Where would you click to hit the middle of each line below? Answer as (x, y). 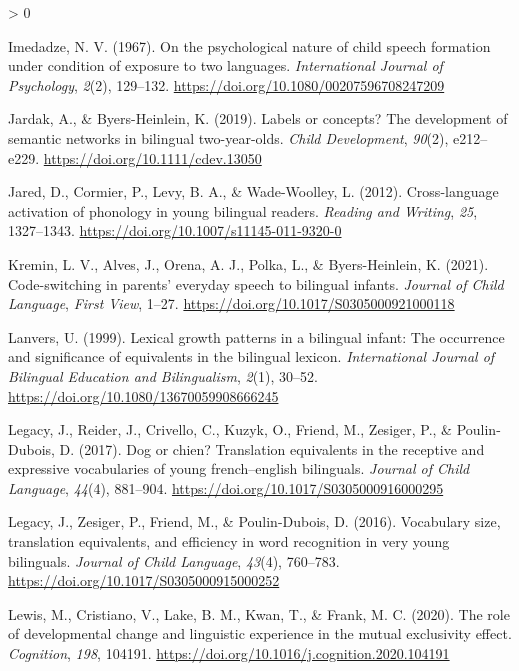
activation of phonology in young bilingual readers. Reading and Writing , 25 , (243, 210)
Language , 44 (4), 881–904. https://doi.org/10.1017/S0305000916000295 (226, 487)
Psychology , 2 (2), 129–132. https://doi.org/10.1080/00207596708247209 (226, 84)
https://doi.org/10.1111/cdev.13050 (152, 157)
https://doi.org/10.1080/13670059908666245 (143, 395)
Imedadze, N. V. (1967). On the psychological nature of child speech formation (249, 45)
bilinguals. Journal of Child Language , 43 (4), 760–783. (174, 560)
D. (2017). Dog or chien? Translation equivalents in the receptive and (272, 448)
